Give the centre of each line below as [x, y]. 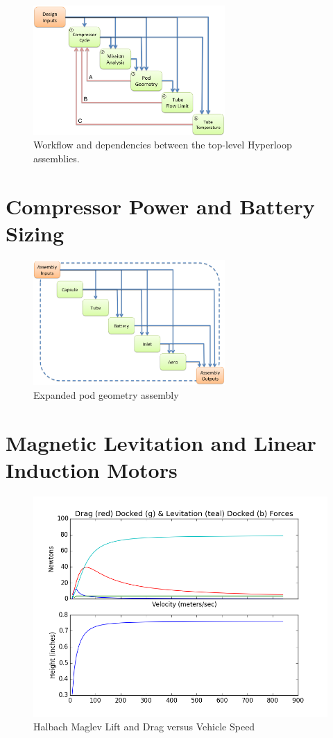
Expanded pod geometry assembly [106, 394]
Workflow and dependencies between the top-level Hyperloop [163, 145]
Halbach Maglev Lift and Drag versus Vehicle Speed [144, 727]
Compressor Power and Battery [160, 206]
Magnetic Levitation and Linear [161, 442]
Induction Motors [92, 469]
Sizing [35, 233]
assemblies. [57, 158]
